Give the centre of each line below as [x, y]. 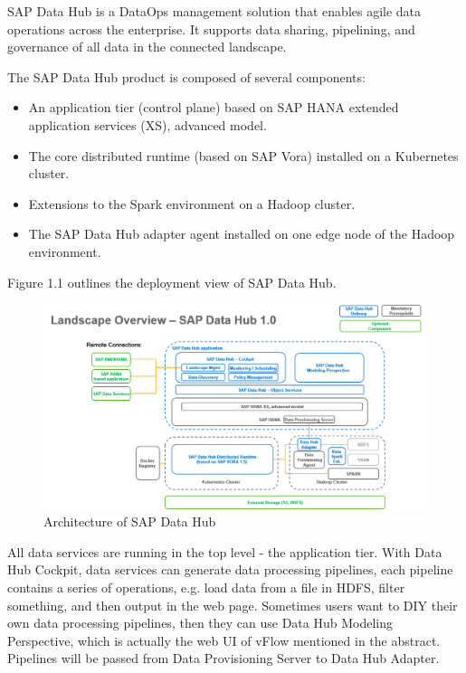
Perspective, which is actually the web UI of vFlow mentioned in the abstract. [224, 640]
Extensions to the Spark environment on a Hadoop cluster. [192, 203]
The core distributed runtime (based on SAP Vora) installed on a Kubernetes [243, 155]
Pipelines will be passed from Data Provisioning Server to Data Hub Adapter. [223, 658]
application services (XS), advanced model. [147, 124]
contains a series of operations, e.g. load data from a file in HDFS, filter [206, 587]
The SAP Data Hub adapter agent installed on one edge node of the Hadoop [242, 234]
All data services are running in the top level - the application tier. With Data [225, 551]
